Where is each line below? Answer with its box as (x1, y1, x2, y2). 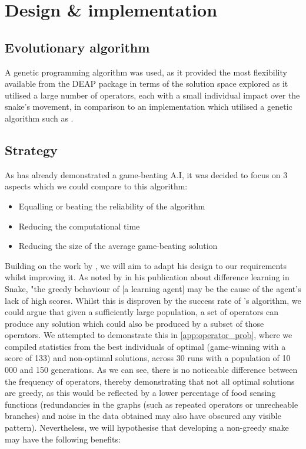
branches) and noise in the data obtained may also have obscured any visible (5, 409, 281, 422)
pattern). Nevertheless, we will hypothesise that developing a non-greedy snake (5, 421, 289, 434)
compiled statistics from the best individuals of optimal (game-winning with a (5, 340, 286, 352)
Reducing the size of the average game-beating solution (18, 240, 218, 252)
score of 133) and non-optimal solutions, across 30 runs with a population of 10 (5, 352, 291, 364)
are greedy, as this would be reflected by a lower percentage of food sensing (5, 386, 276, 399)
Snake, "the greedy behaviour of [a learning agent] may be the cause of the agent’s (5, 282, 301, 294)
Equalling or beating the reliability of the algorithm (18, 199, 205, 212)
